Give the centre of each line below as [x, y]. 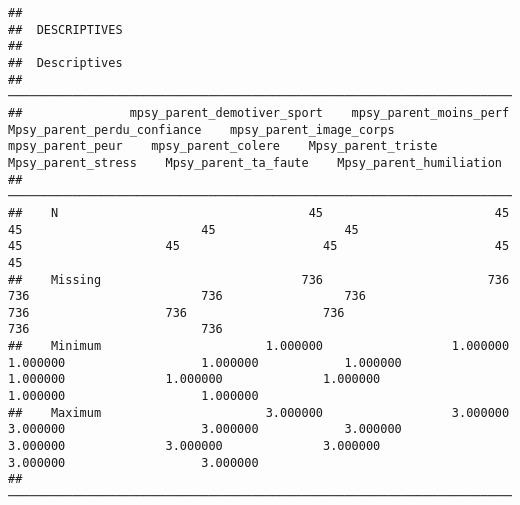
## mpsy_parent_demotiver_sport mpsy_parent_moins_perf [259, 112]
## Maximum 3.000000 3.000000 [259, 412]
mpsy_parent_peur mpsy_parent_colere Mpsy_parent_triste [223, 146]
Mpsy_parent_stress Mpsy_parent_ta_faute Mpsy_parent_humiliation [255, 162]
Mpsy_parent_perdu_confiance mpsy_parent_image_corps [201, 129]
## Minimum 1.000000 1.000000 [259, 346]
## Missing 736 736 [259, 279]
